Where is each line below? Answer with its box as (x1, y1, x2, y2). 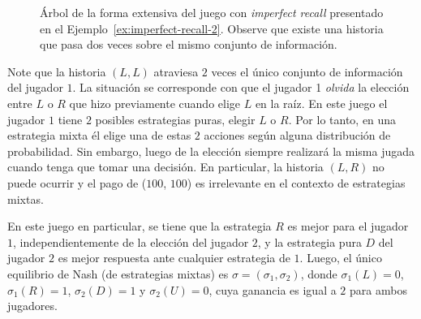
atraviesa (153, 63, 199, 80)
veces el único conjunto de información (211, 63, 403, 80)
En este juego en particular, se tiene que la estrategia (7, 218, 272, 235)
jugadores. (7, 297, 58, 314)
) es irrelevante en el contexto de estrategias (187, 174, 406, 191)
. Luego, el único (299, 249, 382, 266)
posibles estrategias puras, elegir (95, 110, 256, 127)
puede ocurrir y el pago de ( (7, 174, 147, 191)
